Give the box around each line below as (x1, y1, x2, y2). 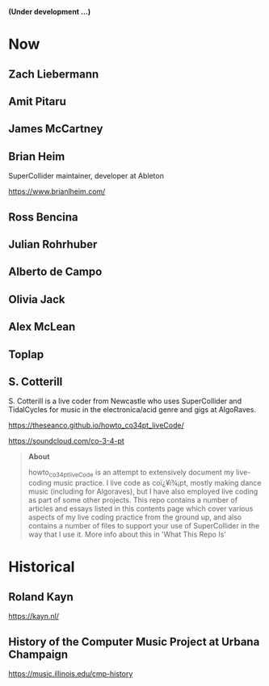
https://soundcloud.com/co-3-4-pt (8, 436, 125, 446)
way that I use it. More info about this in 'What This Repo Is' (27, 529, 227, 540)
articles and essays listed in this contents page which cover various (27, 504, 254, 514)
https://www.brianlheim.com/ (8, 187, 106, 196)
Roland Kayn (8, 590, 74, 604)
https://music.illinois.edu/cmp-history (8, 668, 133, 678)
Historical (8, 558, 75, 576)
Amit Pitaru (8, 95, 67, 108)
